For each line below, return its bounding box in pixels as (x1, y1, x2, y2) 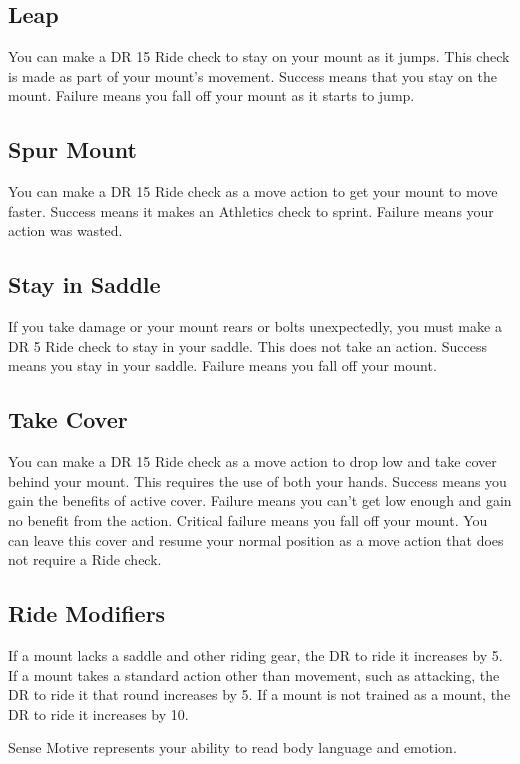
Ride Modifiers (8, 598, 166, 629)
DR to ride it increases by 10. (8, 703, 189, 724)
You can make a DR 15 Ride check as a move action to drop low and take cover (8, 451, 497, 472)
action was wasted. (8, 220, 123, 241)
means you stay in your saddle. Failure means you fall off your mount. (8, 355, 437, 376)
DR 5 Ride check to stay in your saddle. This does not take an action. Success (8, 335, 487, 356)
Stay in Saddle (8, 269, 161, 300)
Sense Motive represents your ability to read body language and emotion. (8, 737, 457, 758)
